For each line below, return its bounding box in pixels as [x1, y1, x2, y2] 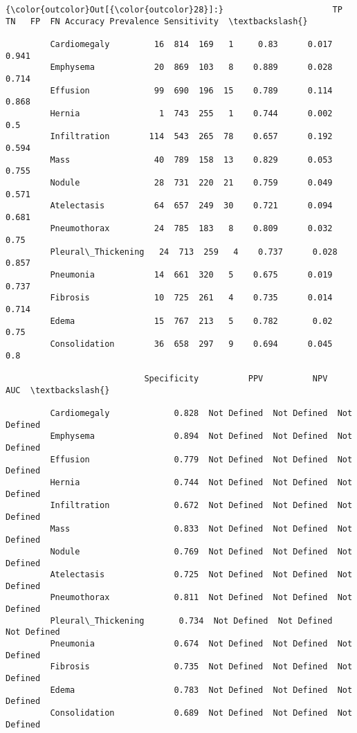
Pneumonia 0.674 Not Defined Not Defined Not [50, 639, 353, 649]
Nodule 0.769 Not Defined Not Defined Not [50, 546, 353, 556]
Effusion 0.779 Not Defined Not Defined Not [50, 454, 353, 464]
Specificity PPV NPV [144, 374, 328, 383]
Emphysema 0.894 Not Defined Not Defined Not [50, 431, 353, 442]
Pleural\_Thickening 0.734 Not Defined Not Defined [50, 615, 333, 626]
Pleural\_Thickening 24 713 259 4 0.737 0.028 [50, 246, 338, 257]
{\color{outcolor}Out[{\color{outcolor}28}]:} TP [6, 5, 342, 15]
